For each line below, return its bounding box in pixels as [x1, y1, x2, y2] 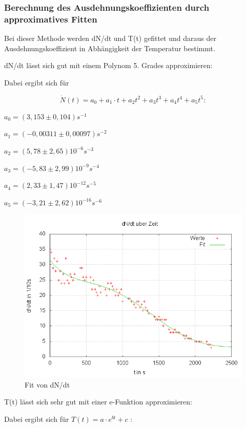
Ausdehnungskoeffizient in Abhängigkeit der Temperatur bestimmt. [4, 42, 215, 53]
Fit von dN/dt [25, 379, 70, 390]
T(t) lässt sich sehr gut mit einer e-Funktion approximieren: [4, 396, 192, 407]
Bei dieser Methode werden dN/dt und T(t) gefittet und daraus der [4, 33, 216, 44]
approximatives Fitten [4, 12, 97, 25]
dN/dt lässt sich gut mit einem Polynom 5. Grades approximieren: [4, 60, 213, 71]
